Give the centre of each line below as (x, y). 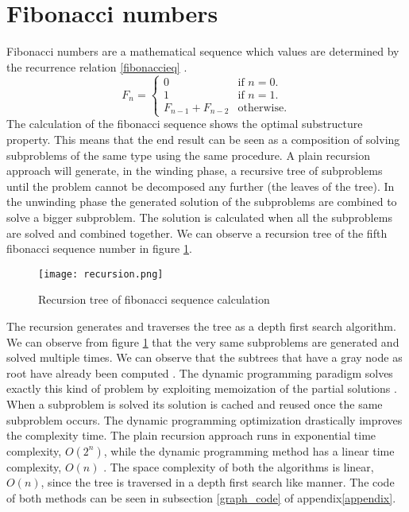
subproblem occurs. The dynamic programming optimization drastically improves (204, 419)
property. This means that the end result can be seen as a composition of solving (203, 139)
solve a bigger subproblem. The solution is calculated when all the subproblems (199, 217)
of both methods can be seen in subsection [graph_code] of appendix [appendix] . (201, 497)
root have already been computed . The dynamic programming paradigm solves (200, 372)
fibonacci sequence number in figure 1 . (99, 248)
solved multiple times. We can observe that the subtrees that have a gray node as (204, 357)
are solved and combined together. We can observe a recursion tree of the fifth (197, 233)
